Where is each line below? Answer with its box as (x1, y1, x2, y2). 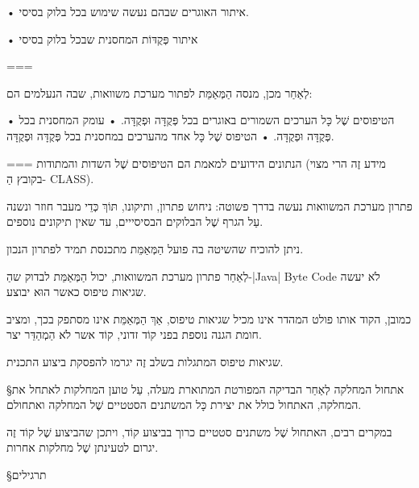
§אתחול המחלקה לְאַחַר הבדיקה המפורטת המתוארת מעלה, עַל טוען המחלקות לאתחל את (6, 380, 404, 397)
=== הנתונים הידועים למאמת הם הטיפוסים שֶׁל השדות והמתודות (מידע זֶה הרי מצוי (6, 154, 386, 171)
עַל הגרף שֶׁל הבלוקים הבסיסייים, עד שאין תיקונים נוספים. (6, 213, 263, 230)
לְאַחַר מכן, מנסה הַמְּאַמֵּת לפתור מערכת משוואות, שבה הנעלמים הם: (6, 84, 313, 101)
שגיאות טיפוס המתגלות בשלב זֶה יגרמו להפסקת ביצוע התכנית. (6, 352, 284, 369)
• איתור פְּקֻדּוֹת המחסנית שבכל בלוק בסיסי (6, 30, 198, 47)
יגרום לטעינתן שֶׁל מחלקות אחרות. (6, 439, 159, 456)
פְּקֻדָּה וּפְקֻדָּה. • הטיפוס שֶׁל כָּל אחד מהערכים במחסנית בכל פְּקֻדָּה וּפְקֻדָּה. (6, 127, 334, 144)
